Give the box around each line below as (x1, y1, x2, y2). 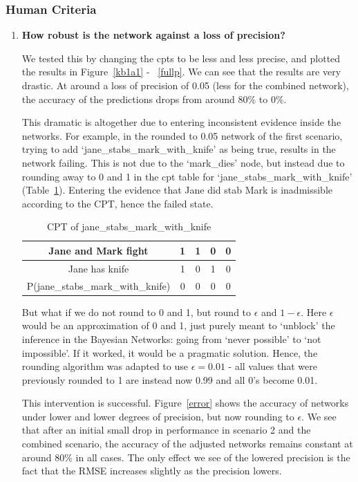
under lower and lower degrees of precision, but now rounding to (21, 409, 294, 423)
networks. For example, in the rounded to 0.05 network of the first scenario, (21, 128, 343, 142)
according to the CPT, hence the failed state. (21, 196, 214, 210)
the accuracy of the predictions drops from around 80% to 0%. (21, 91, 287, 106)
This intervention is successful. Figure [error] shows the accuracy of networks (21, 396, 349, 410)
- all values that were (228, 359, 317, 373)
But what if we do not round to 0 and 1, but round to (21, 304, 252, 319)
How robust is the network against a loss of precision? (21, 28, 285, 42)
